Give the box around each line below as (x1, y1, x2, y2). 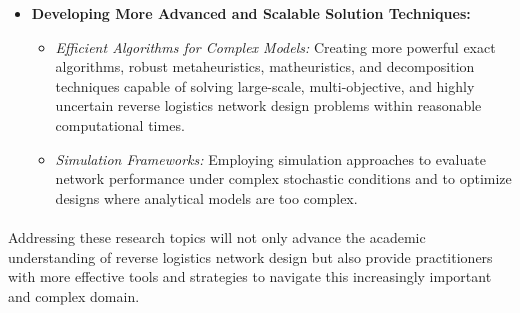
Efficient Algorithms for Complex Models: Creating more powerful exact (55, 36, 496, 57)
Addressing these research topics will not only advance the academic (8, 226, 426, 247)
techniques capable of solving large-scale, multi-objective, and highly (55, 75, 475, 96)
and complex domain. (8, 285, 140, 306)
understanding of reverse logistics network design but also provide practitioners (8, 246, 493, 267)
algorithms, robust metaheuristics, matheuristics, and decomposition (55, 56, 475, 77)
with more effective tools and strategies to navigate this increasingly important (8, 266, 492, 287)
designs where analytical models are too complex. (55, 187, 358, 208)
